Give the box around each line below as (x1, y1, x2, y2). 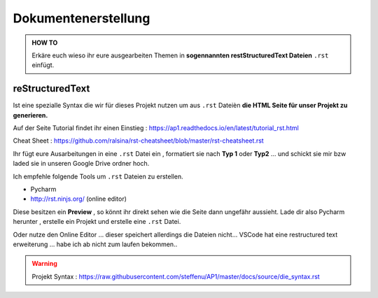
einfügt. (31, 61, 55, 69)
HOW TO (31, 38, 58, 47)
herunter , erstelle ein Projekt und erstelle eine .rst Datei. (13, 218, 181, 226)
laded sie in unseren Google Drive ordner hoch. (13, 159, 150, 168)
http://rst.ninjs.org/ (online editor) (30, 194, 127, 203)
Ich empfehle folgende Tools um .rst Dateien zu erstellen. (13, 172, 183, 180)
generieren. (13, 111, 48, 119)
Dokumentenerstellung (13, 10, 150, 26)
